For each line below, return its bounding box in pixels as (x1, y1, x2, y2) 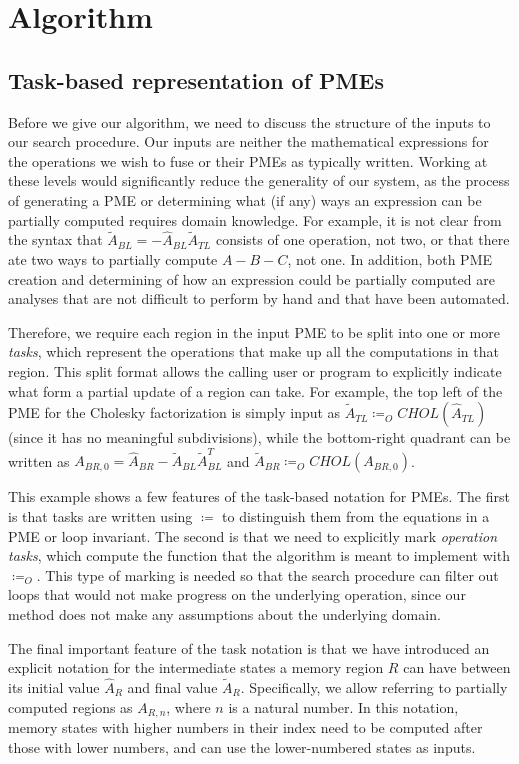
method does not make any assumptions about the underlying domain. (8, 603, 441, 624)
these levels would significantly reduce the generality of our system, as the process (8, 170, 510, 191)
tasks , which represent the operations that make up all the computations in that (8, 341, 499, 362)
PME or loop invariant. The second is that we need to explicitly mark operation (8, 525, 498, 546)
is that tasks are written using (8, 506, 193, 527)
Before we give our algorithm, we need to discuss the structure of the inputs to (8, 111, 491, 132)
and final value (127, 676, 218, 697)
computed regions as (8, 696, 133, 717)
